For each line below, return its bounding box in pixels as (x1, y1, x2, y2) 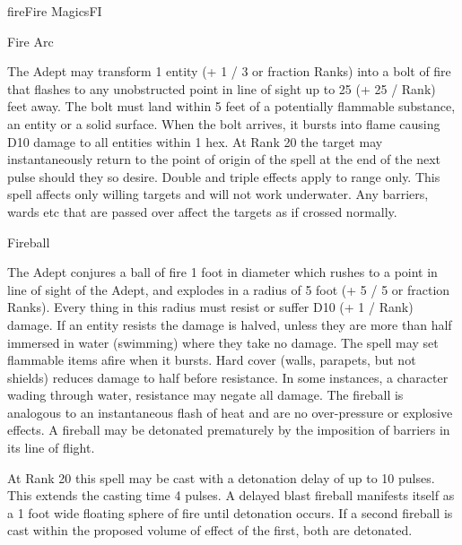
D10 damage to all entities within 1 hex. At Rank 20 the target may (7, 132, 383, 151)
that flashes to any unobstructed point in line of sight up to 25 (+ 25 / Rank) (7, 79, 436, 98)
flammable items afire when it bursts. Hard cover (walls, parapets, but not (7, 350, 416, 369)
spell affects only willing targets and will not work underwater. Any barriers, (7, 185, 429, 203)
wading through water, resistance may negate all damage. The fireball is (7, 385, 404, 404)
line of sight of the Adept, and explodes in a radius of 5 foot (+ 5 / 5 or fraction (7, 280, 450, 298)
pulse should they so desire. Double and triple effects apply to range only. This (7, 167, 440, 186)
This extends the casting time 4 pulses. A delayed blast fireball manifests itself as (7, 486, 455, 505)
